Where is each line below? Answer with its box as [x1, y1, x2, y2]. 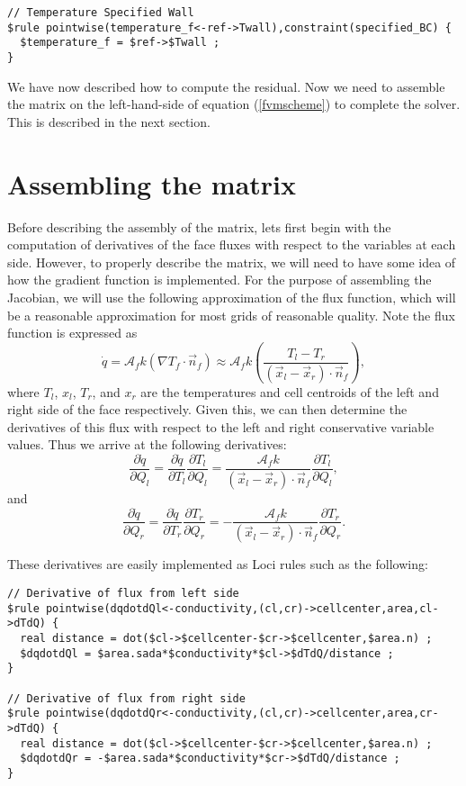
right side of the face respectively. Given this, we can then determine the [7, 400, 408, 419]
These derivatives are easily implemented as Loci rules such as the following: [7, 555, 428, 574]
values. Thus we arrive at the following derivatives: [7, 435, 287, 454]
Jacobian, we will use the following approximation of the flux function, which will [7, 287, 456, 306]
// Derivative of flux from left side [7, 587, 239, 600]
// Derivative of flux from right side [7, 691, 246, 705]
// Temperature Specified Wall [7, 6, 194, 19]
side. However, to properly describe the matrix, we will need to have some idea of [7, 252, 456, 271]
